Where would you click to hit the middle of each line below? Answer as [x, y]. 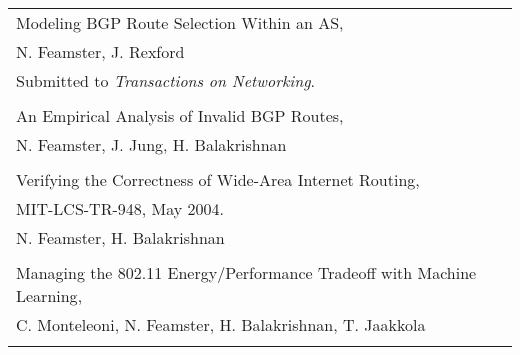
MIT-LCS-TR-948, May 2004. [120, 208]
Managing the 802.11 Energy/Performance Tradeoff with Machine [246, 272]
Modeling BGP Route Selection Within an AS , [180, 22]
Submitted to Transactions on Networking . [165, 80]
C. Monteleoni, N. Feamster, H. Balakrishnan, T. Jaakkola [221, 324]
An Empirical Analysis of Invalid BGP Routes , [180, 115]
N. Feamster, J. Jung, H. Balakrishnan [151, 144]
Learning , [49, 295]
